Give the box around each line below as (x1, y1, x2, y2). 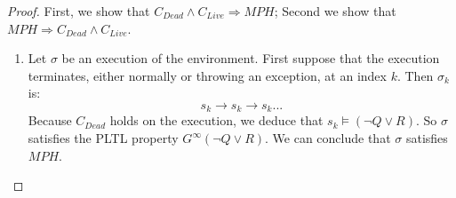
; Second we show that (274, 2, 396, 20)
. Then (396, 66, 434, 84)
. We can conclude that (265, 129, 391, 147)
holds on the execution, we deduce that (109, 111, 324, 130)
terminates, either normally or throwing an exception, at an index (28, 66, 387, 84)
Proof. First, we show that (7, 2, 150, 20)
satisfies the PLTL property (28, 129, 179, 147)
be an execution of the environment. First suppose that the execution (61, 49, 440, 67)
